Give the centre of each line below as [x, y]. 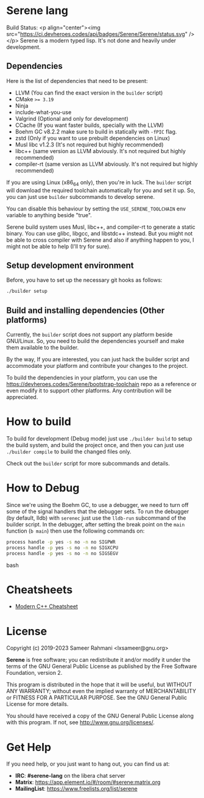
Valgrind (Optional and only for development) [72, 118]
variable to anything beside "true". [49, 215]
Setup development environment [70, 265]
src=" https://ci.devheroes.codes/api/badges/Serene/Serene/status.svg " [97, 34]
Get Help [29, 747]
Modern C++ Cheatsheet [46, 606]
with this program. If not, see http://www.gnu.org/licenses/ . [81, 722]
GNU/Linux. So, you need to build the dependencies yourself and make [95, 341]
